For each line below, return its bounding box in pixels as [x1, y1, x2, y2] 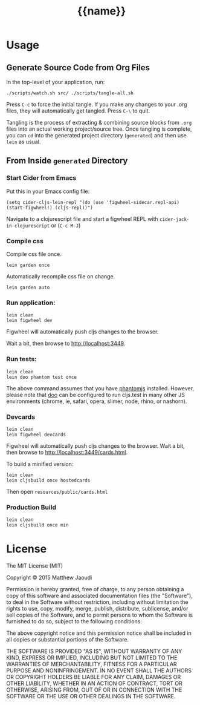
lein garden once [6, 262, 50, 268]
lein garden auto [6, 284, 50, 290]
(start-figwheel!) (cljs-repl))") [6, 205, 94, 211]
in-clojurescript [6, 223, 50, 229]
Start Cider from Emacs [6, 174, 77, 182]
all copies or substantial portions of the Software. [6, 636, 129, 643]
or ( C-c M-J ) [51, 221, 81, 229]
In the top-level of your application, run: [6, 79, 105, 85]
